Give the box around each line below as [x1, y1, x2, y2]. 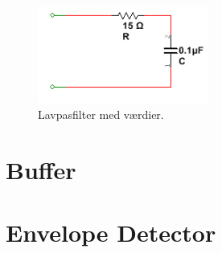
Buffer [6, 153, 76, 186]
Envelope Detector [6, 216, 216, 249]
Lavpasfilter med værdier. [38, 106, 164, 123]
